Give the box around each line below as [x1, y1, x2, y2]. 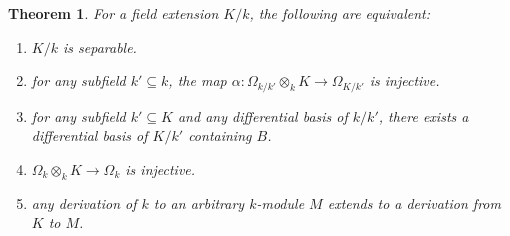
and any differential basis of [177, 105, 348, 126]
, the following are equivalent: [249, 3, 431, 23]
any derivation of [31, 192, 137, 213]
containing [188, 125, 252, 146]
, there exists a [378, 105, 469, 126]
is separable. [62, 36, 137, 57]
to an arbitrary [153, 192, 245, 213]
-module [256, 192, 305, 213]
